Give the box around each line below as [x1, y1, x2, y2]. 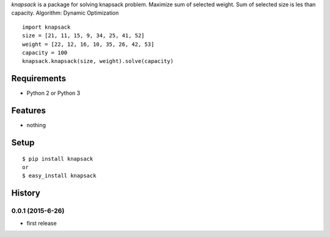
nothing [26, 122, 46, 129]
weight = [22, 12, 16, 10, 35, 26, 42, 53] [22, 40, 155, 48]
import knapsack [22, 23, 71, 31]
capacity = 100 [22, 49, 68, 56]
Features [11, 106, 46, 116]
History [11, 188, 41, 199]
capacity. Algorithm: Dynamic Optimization [11, 9, 119, 16]
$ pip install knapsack [22, 155, 94, 162]
